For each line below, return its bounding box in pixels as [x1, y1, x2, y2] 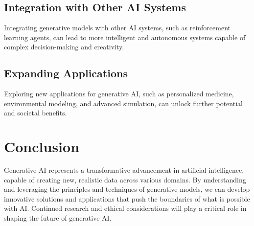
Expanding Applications [4, 66, 128, 81]
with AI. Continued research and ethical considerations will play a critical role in [4, 203, 247, 213]
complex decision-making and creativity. [4, 42, 124, 52]
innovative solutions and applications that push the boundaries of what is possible [4, 193, 250, 203]
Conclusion [4, 136, 80, 157]
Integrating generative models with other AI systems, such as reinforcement [4, 23, 231, 33]
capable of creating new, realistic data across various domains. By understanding [4, 174, 246, 184]
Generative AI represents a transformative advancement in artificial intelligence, [4, 165, 244, 175]
